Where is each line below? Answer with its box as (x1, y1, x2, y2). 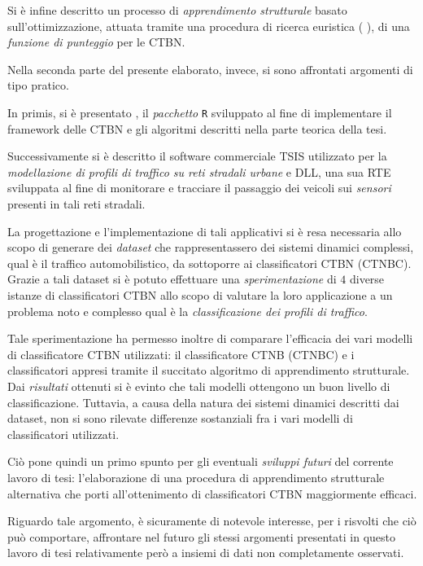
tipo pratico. (7, 77, 69, 94)
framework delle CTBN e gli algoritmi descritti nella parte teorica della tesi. (7, 120, 387, 137)
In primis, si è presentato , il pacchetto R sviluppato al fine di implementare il (7, 103, 392, 121)
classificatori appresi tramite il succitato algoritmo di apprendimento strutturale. (7, 362, 410, 379)
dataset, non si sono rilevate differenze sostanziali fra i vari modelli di (7, 410, 353, 427)
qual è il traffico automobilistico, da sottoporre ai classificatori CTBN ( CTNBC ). (7, 254, 412, 271)
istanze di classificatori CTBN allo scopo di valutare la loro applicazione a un (7, 286, 393, 303)
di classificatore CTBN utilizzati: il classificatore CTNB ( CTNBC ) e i (7, 345, 355, 362)
